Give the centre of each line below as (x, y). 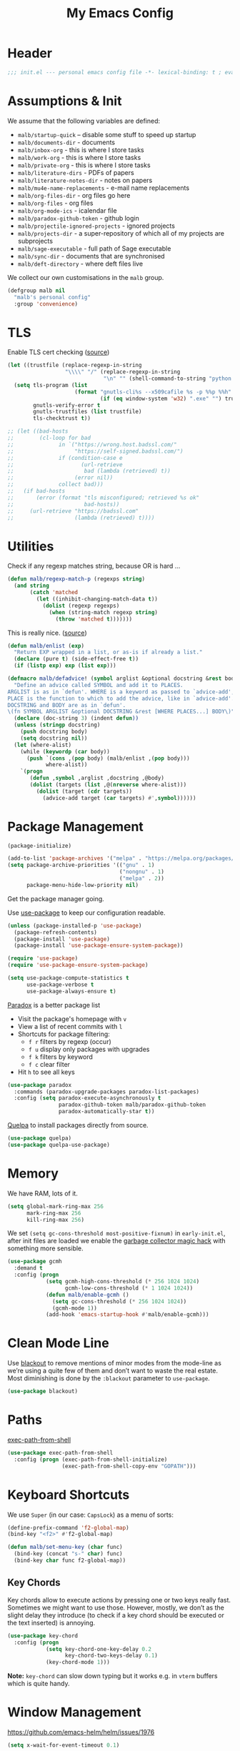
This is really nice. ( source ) (47, 633)
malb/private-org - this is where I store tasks (84, 165)
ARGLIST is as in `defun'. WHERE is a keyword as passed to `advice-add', (121, 692)
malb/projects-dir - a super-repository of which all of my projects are (121, 233)
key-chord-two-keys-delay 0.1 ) (111, 1656)
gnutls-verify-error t (67, 405)
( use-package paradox (40, 1085)
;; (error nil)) (60, 478)
